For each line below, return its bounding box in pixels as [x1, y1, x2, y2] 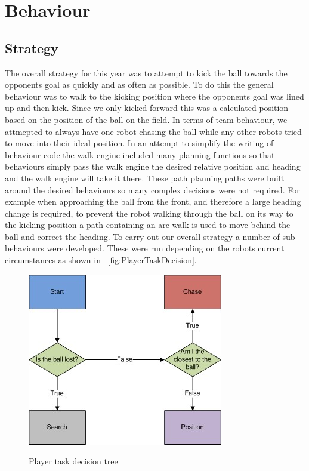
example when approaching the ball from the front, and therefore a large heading [5, 195, 301, 208]
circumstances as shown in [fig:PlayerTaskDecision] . [5, 254, 197, 266]
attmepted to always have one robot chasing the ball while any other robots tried [5, 125, 302, 137]
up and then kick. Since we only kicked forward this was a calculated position [5, 101, 289, 114]
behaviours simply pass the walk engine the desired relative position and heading [5, 160, 301, 173]
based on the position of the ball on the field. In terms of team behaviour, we [5, 113, 288, 125]
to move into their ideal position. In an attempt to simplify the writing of [5, 137, 274, 149]
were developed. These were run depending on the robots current [47, 242, 285, 254]
